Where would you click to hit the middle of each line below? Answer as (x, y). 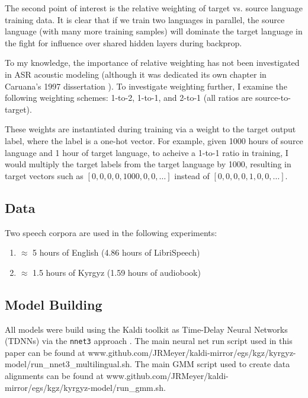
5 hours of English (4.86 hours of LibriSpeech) (116, 252)
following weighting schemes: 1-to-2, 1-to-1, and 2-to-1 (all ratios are (129, 98)
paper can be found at (45, 352)
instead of (192, 175)
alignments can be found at (54, 375)
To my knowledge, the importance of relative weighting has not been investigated (152, 63)
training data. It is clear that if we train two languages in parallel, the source (145, 19)
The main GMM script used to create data (212, 364)
